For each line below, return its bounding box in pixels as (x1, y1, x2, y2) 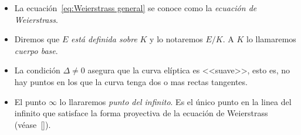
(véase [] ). (14, 118, 51, 130)
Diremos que (14, 33, 60, 45)
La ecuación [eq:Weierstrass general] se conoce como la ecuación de (14, 2, 257, 14)
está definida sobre (71, 33, 137, 45)
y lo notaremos (150, 33, 203, 45)
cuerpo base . (14, 44, 58, 56)
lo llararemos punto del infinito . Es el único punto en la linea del (59, 95, 292, 107)
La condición (14, 64, 60, 76)
